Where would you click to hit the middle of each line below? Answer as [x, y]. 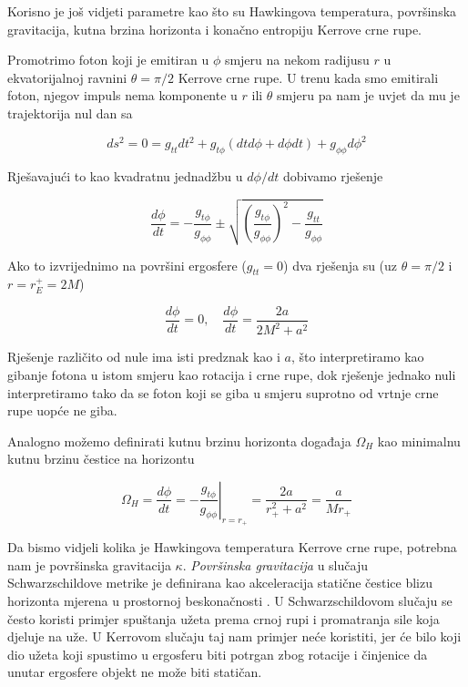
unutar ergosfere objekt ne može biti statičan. [135, 672]
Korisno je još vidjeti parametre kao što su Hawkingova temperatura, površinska [232, 11]
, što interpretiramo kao [357, 357]
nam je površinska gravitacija [89, 564]
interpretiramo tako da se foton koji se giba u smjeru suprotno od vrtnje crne [223, 392]
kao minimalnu [419, 441]
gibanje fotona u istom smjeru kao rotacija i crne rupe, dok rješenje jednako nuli [232, 375]
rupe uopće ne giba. [62, 410]
